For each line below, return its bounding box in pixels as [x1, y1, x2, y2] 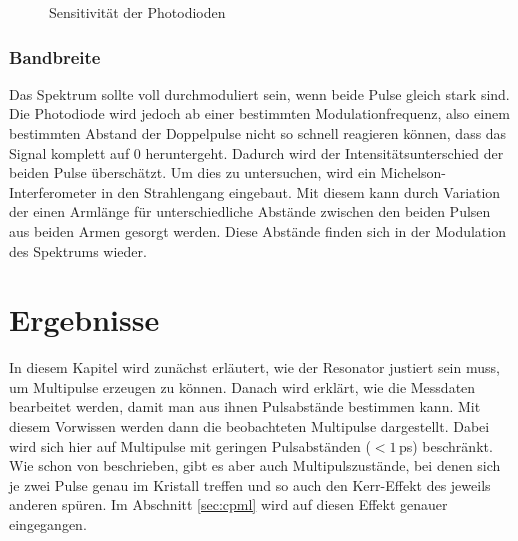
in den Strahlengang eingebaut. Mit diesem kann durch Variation [101, 181, 501, 202]
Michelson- [380, 162, 447, 183]
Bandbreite [9, 44, 101, 69]
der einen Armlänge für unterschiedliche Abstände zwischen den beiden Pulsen [9, 201, 491, 222]
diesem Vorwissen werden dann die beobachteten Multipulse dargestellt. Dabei [9, 416, 490, 437]
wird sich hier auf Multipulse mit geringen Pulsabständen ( [9, 435, 371, 456]
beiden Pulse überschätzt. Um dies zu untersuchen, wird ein [9, 162, 376, 183]
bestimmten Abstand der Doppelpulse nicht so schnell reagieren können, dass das [9, 123, 507, 143]
